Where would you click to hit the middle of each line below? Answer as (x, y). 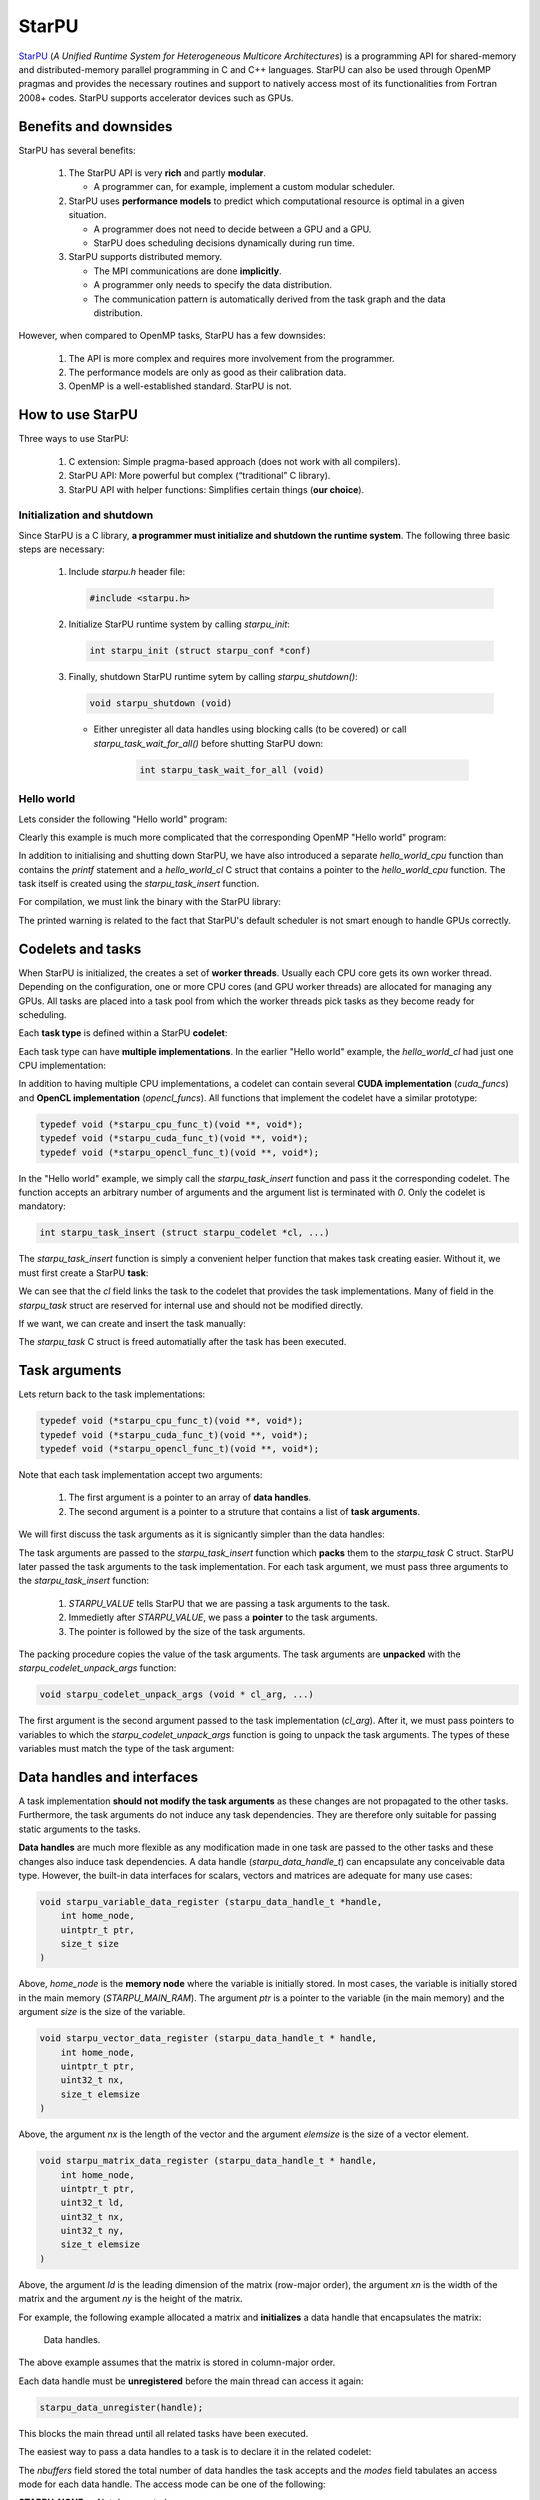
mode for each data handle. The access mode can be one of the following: (172, 2484)
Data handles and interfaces (108, 1776)
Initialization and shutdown (86, 515)
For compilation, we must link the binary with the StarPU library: (150, 902)
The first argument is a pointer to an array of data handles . (190, 1497)
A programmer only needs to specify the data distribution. (213, 285)
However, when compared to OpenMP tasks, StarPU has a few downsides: (172, 336)
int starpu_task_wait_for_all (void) (232, 769)
